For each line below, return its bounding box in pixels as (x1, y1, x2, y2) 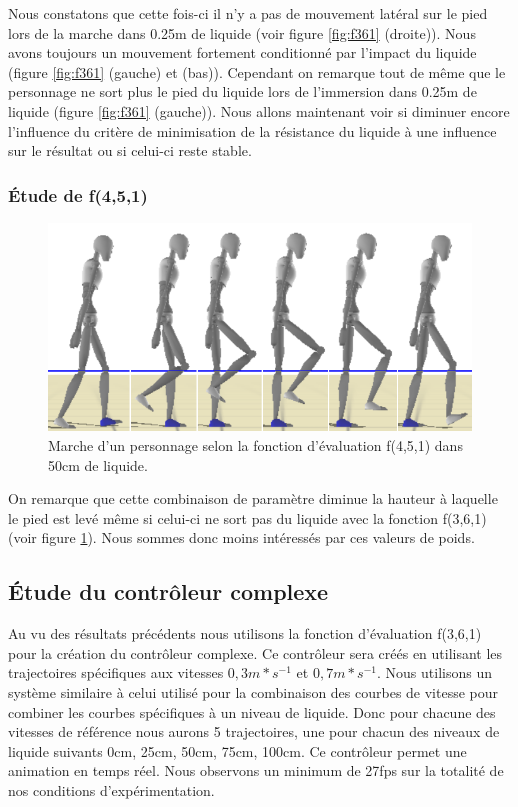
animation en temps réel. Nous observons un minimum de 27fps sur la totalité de (8, 760, 504, 781)
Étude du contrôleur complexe (8, 576, 329, 607)
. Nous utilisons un (377, 662, 492, 683)
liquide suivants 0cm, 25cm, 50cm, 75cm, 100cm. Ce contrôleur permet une (8, 740, 467, 761)
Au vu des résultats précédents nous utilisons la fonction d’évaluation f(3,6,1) (8, 623, 482, 644)
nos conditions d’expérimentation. (8, 780, 215, 800)
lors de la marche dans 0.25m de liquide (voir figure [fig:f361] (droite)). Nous (8, 22, 476, 43)
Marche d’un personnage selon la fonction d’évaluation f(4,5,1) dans (48, 435, 463, 456)
